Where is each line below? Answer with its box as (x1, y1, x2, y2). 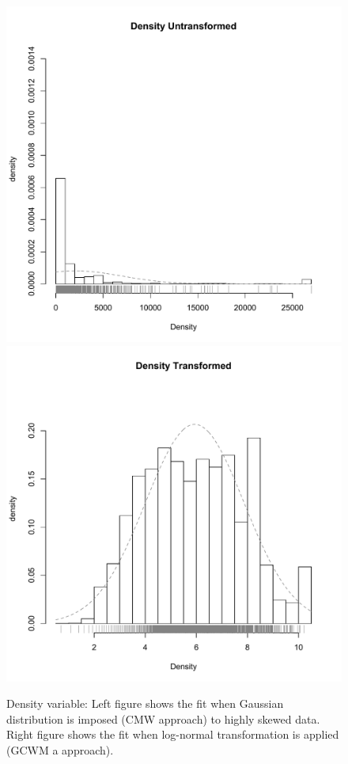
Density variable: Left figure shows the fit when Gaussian (6, 695, 284, 712)
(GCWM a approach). (6, 741, 114, 758)
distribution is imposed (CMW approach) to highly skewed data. (6, 710, 320, 727)
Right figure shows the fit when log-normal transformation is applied (6, 726, 339, 743)
